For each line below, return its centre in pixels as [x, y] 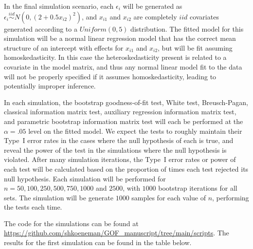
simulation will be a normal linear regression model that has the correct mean [120, 38]
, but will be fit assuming [195, 47]
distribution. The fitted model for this [187, 28]
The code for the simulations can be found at [71, 223]
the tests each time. [33, 207]
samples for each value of [169, 197]
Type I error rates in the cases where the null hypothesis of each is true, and [119, 140]
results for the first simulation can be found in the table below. [98, 242]
